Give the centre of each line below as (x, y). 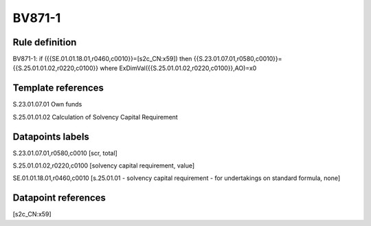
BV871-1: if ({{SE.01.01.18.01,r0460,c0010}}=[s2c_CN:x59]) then (102, 59)
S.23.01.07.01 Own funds (47, 104)
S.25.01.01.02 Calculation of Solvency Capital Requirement (95, 117)
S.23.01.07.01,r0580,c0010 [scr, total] (65, 153)
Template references (58, 88)
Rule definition (45, 42)
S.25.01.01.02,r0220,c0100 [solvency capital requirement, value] (104, 166)
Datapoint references (59, 198)
